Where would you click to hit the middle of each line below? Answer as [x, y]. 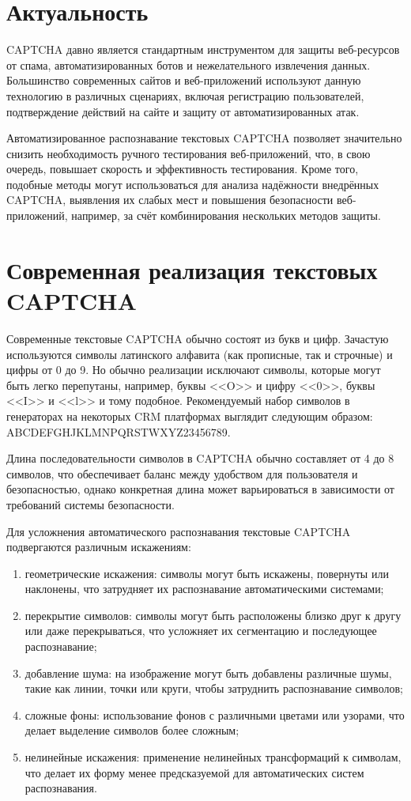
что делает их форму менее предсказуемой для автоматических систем [194, 772]
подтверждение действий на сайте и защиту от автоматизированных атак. [183, 111]
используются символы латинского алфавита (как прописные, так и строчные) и [200, 354]
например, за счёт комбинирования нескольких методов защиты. [226, 215]
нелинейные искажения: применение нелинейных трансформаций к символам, [213, 757]
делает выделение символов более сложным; [132, 730]
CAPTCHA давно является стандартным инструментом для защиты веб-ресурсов [203, 49]
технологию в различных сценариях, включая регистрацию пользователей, [185, 95]
